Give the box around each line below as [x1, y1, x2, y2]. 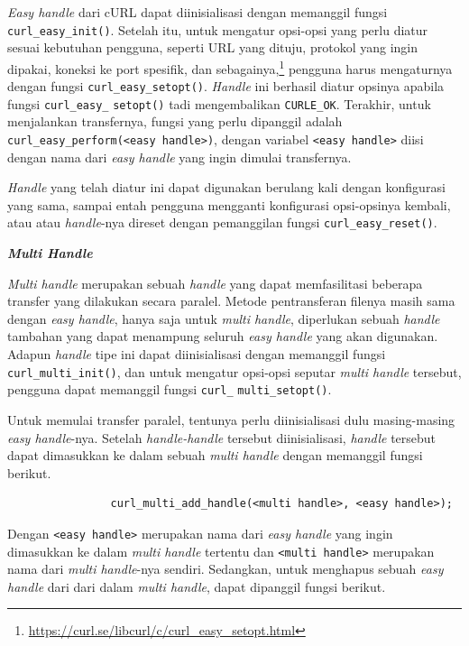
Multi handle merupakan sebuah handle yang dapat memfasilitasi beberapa [7, 273, 423, 292]
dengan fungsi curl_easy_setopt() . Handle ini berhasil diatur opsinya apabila [7, 77, 445, 96]
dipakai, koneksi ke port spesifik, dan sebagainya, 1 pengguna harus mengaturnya [7, 56, 453, 78]
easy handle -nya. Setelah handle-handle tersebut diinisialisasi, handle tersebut [7, 428, 437, 447]
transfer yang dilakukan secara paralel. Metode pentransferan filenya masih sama [7, 291, 455, 310]
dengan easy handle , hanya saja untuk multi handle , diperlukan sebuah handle [7, 309, 440, 328]
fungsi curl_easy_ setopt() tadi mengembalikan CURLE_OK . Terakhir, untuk [7, 94, 431, 113]
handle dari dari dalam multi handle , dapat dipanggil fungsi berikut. [7, 577, 386, 595]
